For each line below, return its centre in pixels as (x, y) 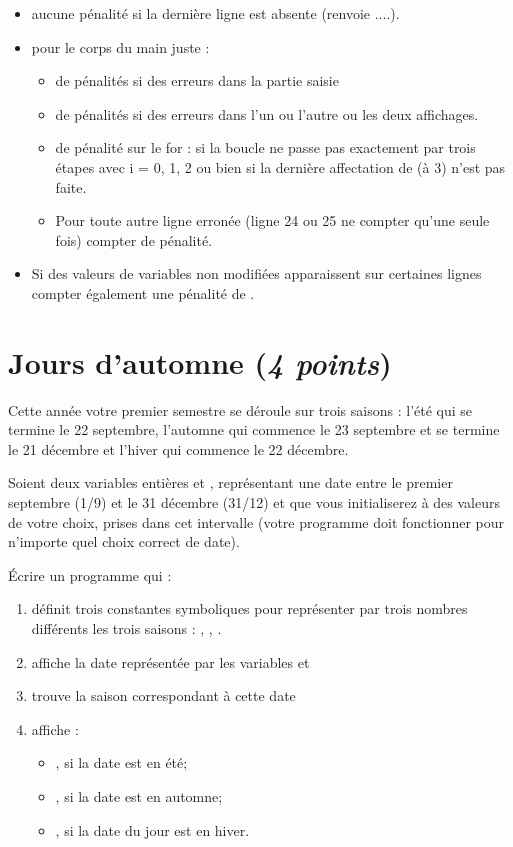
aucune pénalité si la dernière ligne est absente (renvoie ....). (215, 13)
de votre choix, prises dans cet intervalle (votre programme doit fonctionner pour (256, 521)
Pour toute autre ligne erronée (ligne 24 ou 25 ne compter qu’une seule (272, 220)
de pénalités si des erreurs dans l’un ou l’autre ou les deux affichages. (267, 113)
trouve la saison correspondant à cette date (163, 695)
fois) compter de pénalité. (134, 239)
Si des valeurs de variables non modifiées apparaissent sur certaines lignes (256, 273)
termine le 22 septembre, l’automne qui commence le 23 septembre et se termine (254, 429)
